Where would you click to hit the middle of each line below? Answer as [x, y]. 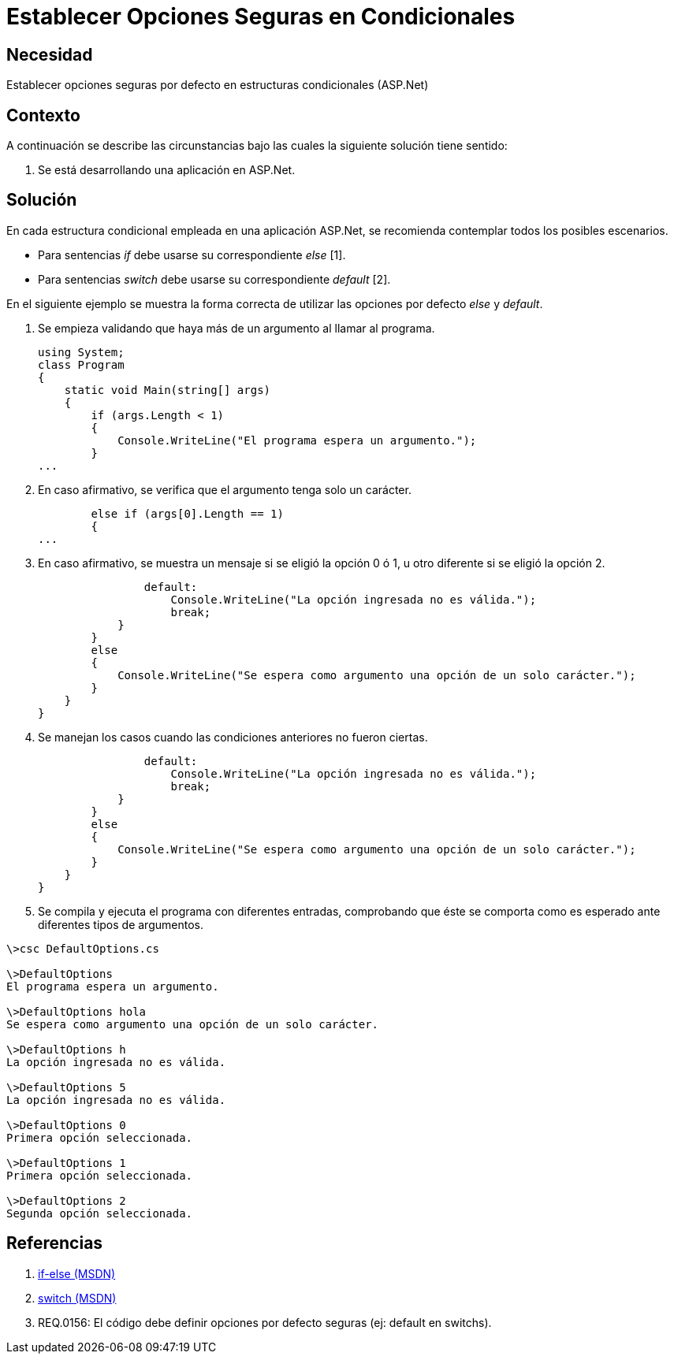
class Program [81, 364]
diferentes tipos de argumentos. [121, 924]
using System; [81, 352]
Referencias [55, 1243]
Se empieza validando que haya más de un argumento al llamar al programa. [236, 328]
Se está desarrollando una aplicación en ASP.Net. [167, 170]
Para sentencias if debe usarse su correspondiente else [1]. [192, 255]
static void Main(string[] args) [168, 390]
